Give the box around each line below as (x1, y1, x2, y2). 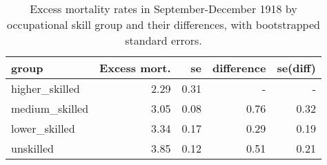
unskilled (11, 140, 54, 156)
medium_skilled (11, 100, 89, 116)
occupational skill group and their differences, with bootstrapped (7, 16, 320, 32)
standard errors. (125, 32, 202, 48)
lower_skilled (11, 120, 75, 136)
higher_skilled (11, 80, 80, 96)
